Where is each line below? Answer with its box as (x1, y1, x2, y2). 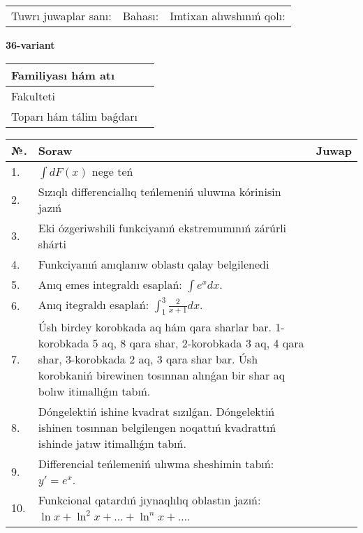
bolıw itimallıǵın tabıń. (38, 382, 151, 399)
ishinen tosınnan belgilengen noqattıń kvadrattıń (38, 419, 276, 435)
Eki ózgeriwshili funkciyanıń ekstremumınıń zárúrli (38, 219, 287, 236)
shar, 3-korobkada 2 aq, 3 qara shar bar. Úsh (38, 350, 258, 367)
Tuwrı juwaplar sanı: (11, 8, 112, 24)
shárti (38, 235, 66, 252)
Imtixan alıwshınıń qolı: (170, 8, 286, 24)
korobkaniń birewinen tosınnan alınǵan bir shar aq (38, 366, 286, 383)
